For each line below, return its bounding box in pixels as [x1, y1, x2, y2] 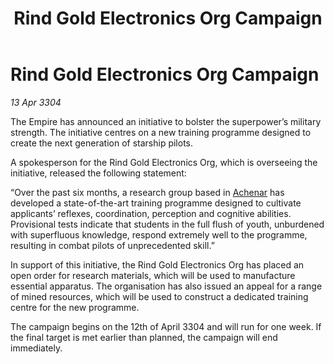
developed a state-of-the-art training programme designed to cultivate [10, 197, 302, 209]
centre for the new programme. [10, 301, 140, 313]
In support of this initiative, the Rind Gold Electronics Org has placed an [10, 258, 305, 271]
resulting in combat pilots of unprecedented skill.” [10, 239, 215, 251]
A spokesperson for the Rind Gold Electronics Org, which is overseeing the [10, 156, 318, 168]
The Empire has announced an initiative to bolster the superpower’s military [10, 115, 322, 127]
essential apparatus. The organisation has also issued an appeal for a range [10, 280, 323, 292]
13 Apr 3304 [10, 96, 62, 108]
